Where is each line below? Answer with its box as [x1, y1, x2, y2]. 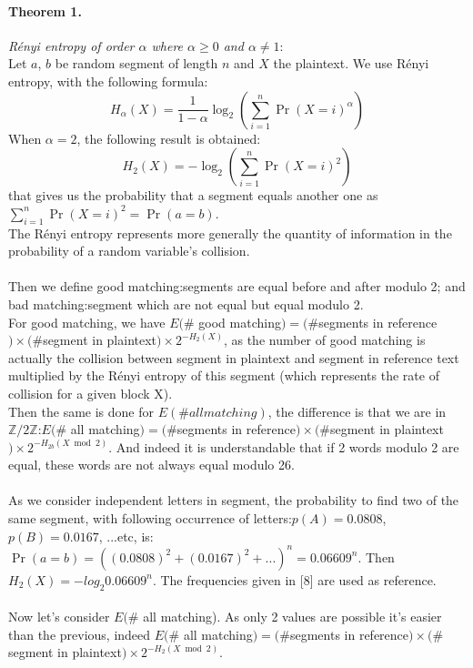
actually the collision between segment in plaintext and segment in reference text [8, 348, 459, 367]
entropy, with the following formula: [8, 71, 208, 90]
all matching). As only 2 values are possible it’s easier [143, 607, 442, 626]
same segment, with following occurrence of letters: [8, 509, 292, 528]
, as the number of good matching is [223, 330, 426, 349]
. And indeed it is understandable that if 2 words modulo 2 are [108, 437, 459, 456]
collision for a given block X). [8, 383, 173, 402]
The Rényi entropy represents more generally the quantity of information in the [8, 223, 452, 242]
